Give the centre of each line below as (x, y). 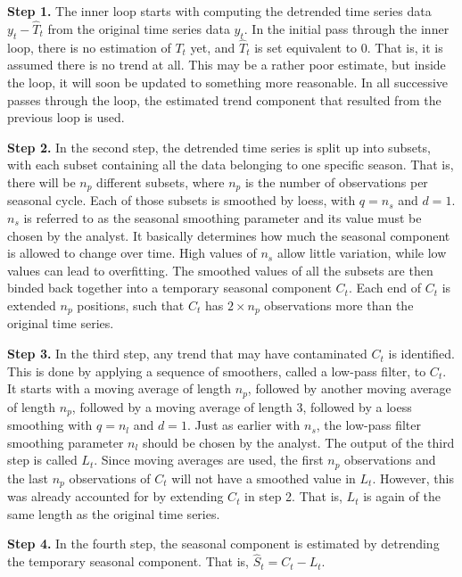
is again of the (402, 496)
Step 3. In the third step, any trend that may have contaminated (187, 354)
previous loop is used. (66, 117)
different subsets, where (161, 181)
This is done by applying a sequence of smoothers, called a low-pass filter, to (217, 371)
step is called (42, 460)
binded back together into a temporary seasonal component (169, 288)
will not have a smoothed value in (264, 478)
